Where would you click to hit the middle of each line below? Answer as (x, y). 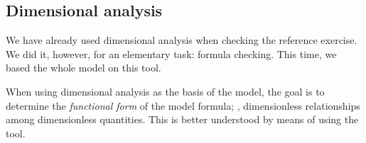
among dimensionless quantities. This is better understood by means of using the (182, 119)
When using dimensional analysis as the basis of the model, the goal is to (165, 91)
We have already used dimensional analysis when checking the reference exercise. (182, 40)
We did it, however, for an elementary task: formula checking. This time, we (171, 53)
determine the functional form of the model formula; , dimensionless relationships (183, 105)
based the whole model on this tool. (84, 68)
